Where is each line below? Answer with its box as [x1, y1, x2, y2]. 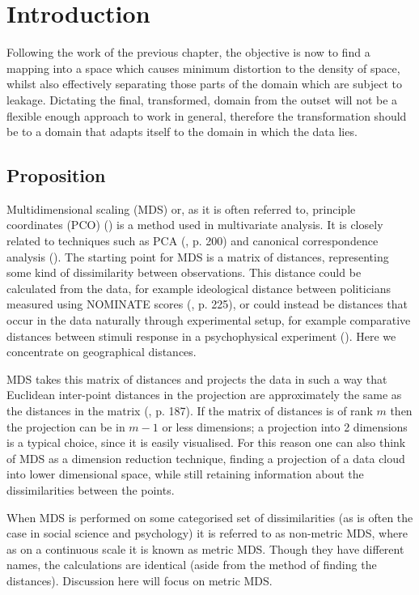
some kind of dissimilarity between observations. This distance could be [6, 264, 362, 281]
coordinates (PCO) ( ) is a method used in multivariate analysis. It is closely [6, 216, 383, 233]
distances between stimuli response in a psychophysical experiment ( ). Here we [6, 327, 396, 344]
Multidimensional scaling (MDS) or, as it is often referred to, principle [6, 200, 356, 217]
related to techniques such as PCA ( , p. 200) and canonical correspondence [6, 232, 379, 249]
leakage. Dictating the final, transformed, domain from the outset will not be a [6, 91, 398, 108]
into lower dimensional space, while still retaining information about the [6, 465, 364, 482]
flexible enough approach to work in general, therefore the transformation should [6, 107, 407, 124]
